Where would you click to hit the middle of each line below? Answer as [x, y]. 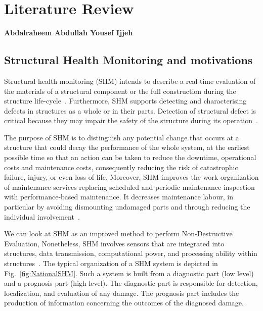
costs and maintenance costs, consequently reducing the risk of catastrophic [121, 167]
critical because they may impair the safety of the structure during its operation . [131, 120]
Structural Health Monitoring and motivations [128, 60]
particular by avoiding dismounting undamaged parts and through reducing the [127, 207]
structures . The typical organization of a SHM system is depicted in [111, 263]
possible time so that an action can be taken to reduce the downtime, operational [130, 157]
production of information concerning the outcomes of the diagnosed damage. [124, 303]
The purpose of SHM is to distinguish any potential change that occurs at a [122, 137]
